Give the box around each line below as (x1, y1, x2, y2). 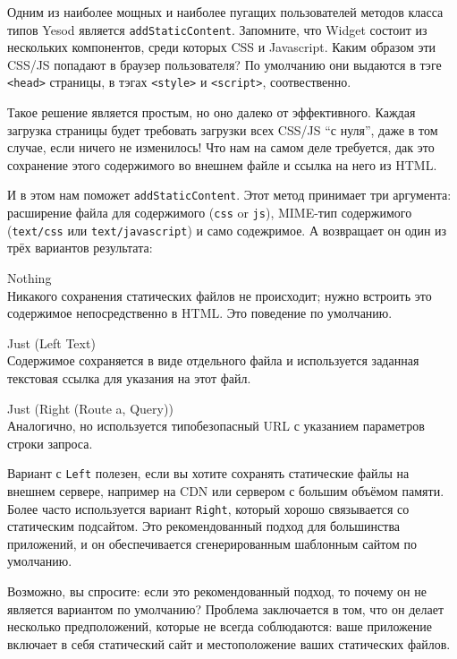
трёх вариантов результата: (7, 238, 153, 257)
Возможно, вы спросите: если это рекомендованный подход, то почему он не (7, 582, 427, 601)
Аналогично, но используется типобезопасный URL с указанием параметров (7, 416, 425, 435)
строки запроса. (7, 433, 93, 452)
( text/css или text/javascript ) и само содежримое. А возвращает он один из (7, 220, 447, 239)
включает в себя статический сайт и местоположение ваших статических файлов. (7, 634, 451, 653)
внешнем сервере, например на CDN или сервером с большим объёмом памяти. (7, 482, 444, 501)
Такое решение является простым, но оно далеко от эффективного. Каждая (7, 103, 416, 122)
